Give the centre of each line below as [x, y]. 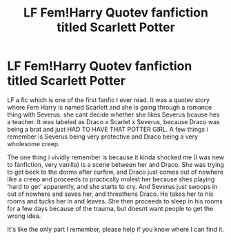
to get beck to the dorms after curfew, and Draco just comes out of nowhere [115, 172]
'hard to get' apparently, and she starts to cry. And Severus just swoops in [112, 186]
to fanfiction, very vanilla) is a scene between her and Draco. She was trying [115, 164]
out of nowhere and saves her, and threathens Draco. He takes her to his [110, 194]
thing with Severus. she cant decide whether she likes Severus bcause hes [113, 114]
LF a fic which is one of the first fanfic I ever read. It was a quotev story [109, 100]
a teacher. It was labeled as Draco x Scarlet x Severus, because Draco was [114, 121]
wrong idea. [24, 216]
